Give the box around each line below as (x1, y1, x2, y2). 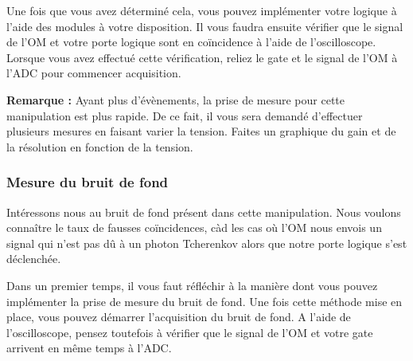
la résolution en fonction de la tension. (6, 138, 193, 155)
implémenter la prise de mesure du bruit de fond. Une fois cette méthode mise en (6, 292, 403, 309)
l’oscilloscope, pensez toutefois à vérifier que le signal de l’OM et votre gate (6, 324, 373, 340)
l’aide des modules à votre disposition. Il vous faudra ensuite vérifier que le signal (6, 18, 403, 34)
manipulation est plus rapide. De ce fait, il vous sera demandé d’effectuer (6, 107, 363, 124)
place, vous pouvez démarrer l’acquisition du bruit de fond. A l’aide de (6, 308, 351, 325)
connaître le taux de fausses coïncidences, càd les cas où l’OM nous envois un (6, 219, 382, 236)
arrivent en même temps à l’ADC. (6, 339, 172, 356)
